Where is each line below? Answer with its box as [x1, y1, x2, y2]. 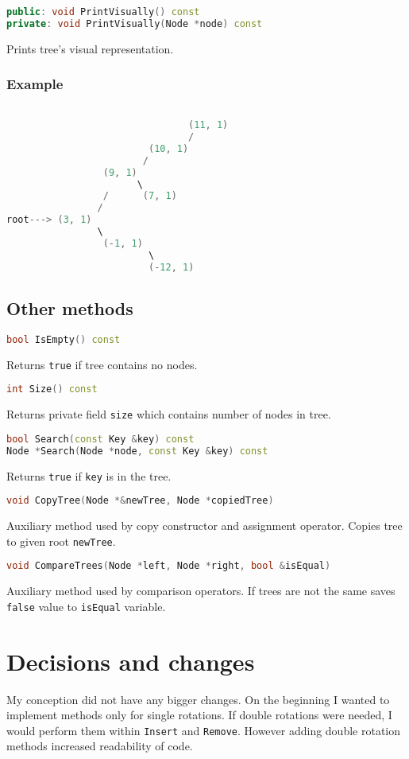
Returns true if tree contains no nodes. [6, 356, 198, 372]
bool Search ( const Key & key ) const [6, 433, 195, 445]
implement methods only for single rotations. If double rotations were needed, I [6, 706, 392, 723]
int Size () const [6, 383, 98, 395]
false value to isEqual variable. [6, 597, 166, 614]
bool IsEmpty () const [6, 333, 121, 345]
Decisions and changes [6, 644, 255, 677]
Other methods [6, 295, 133, 320]
